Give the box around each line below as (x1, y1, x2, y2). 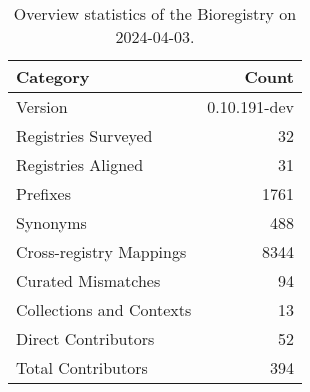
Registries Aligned (16, 153, 144, 176)
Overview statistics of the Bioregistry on (13, 2, 297, 25)
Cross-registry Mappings (16, 240, 187, 263)
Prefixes (16, 182, 72, 205)
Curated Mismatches (16, 269, 161, 292)
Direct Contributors (16, 327, 155, 350)
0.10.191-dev (207, 95, 294, 118)
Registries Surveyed (16, 124, 153, 147)
